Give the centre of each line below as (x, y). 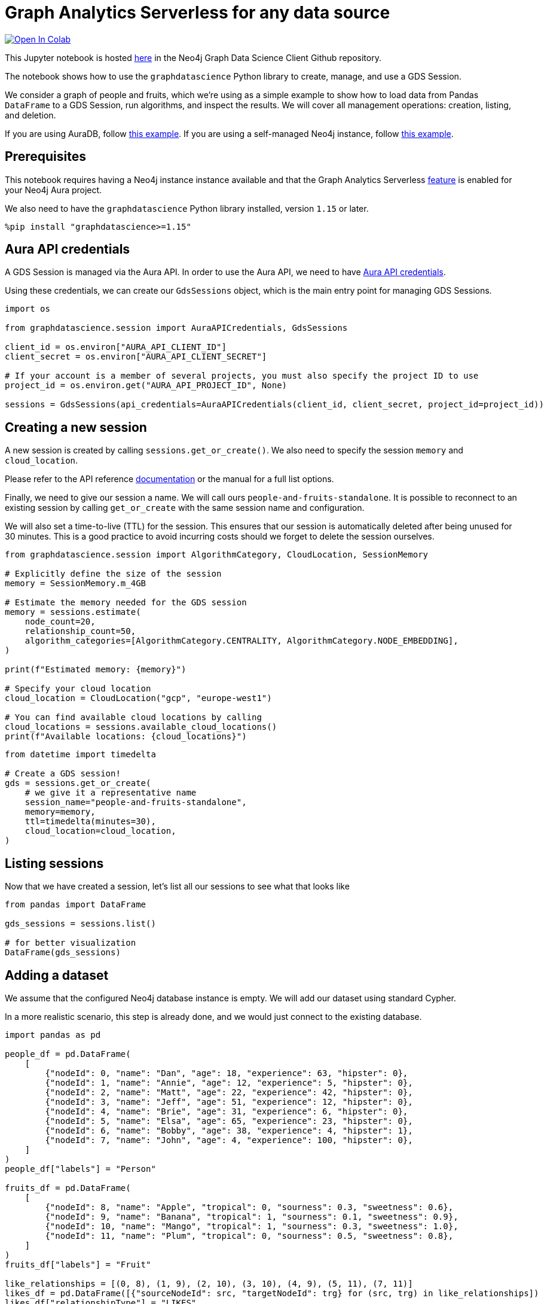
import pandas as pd (53, 1035)
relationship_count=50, (80, 631)
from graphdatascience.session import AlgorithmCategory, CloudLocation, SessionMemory (217, 555)
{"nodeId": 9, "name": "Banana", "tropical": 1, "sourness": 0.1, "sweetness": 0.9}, (252, 1216)
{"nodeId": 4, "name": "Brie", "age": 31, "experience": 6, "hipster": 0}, (227, 1111)
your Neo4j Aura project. (54, 190)
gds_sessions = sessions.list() (80, 924)
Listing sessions (54, 863)
